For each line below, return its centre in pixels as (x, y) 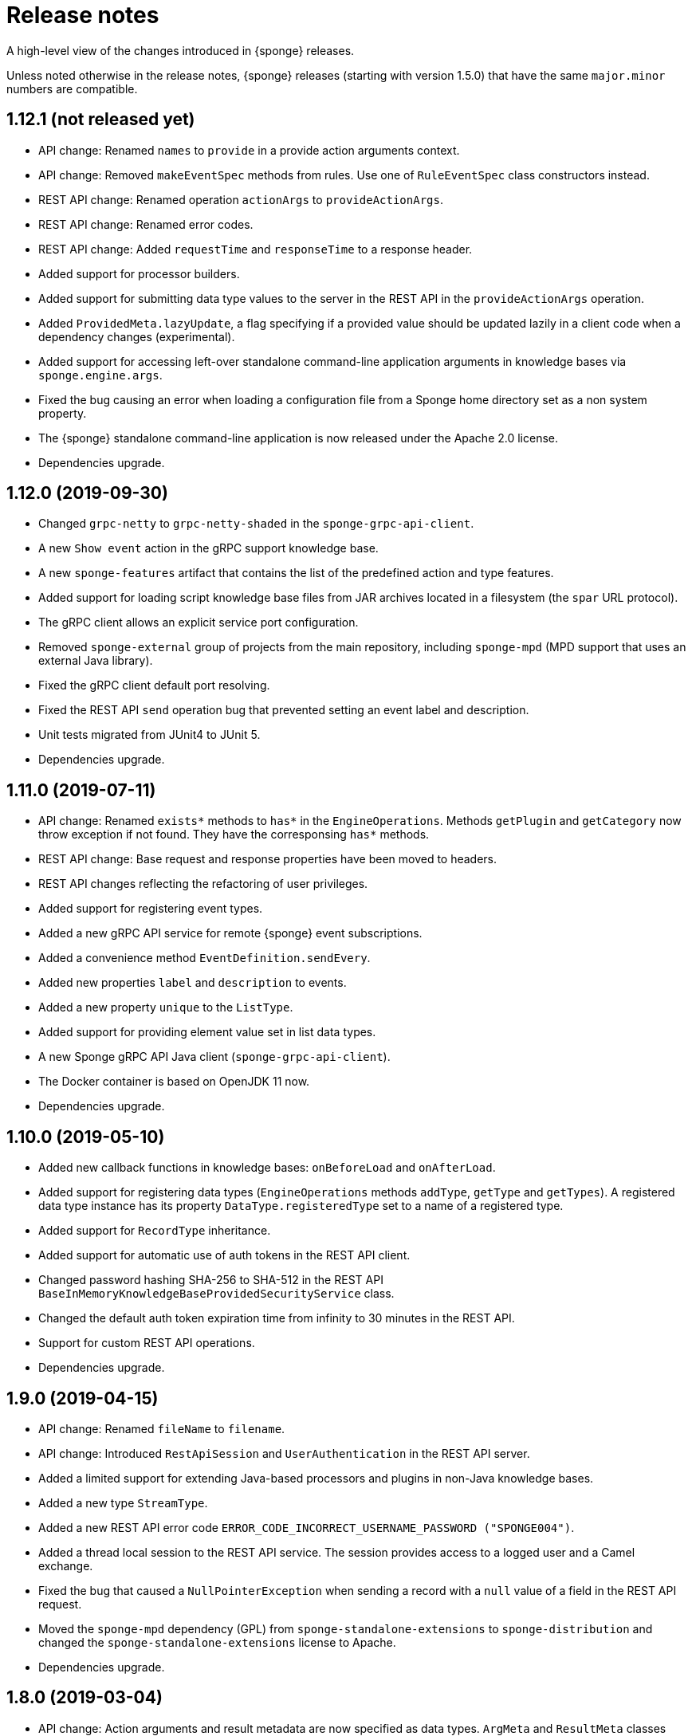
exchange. (66, 1565)
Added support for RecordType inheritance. (155, 1231)
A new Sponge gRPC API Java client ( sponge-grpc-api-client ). (214, 1057)
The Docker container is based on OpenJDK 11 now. (174, 1082)
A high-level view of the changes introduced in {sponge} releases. (181, 50)
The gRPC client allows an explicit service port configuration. (199, 623)
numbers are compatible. (72, 88)
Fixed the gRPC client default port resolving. (154, 685)
